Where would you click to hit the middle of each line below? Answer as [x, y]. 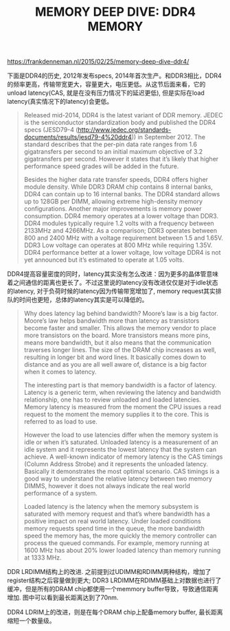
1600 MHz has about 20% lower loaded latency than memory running [122, 551]
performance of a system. [61, 493]
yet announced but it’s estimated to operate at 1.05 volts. [104, 260]
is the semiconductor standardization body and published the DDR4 [120, 123]
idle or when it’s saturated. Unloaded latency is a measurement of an [121, 442]
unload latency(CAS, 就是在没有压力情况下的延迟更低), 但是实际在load [106, 93]
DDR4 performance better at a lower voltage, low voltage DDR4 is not [122, 253]
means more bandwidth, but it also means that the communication [117, 343]
